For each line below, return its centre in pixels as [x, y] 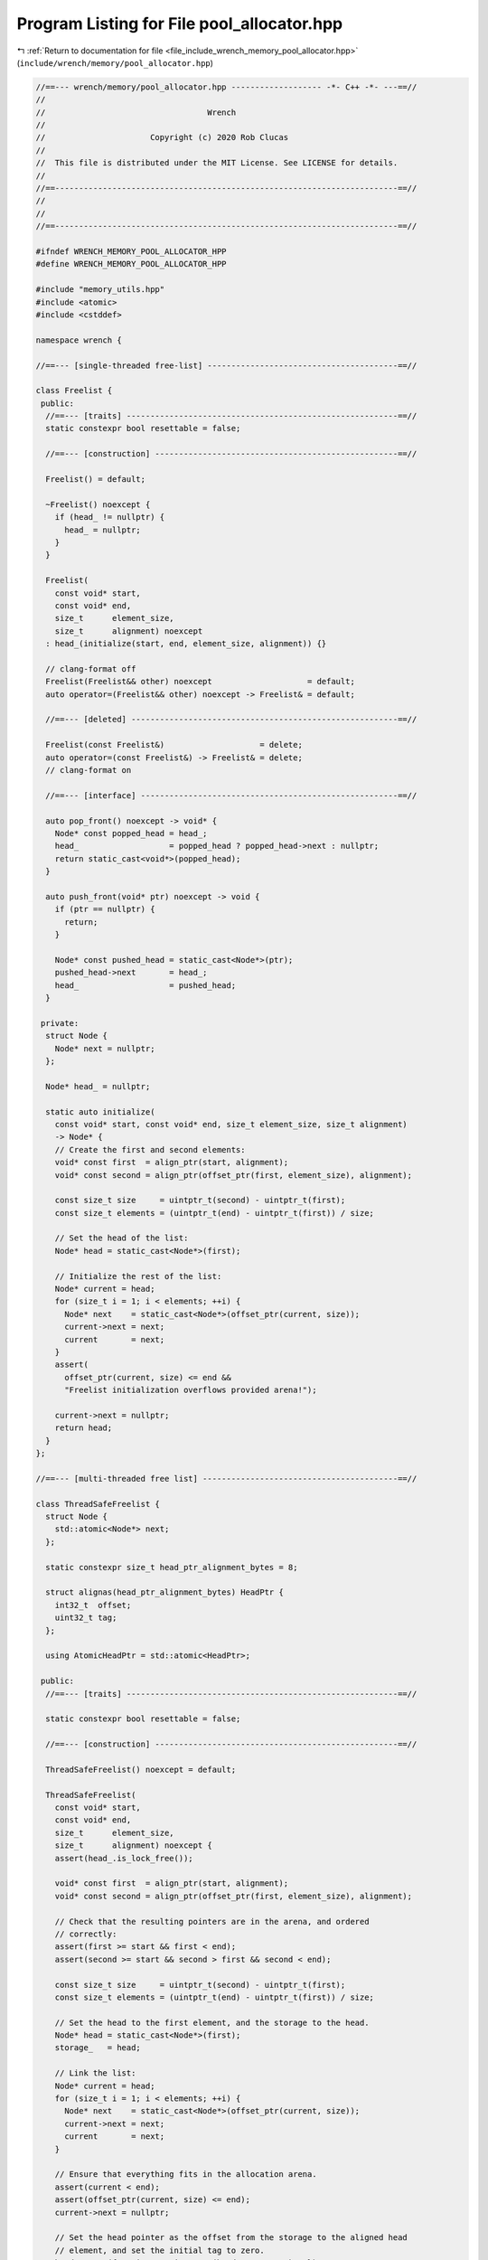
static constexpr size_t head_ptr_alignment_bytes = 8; [172, 1567]
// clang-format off [91, 669]
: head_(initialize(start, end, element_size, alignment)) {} [186, 644]
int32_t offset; [93, 1605]
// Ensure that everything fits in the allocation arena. [186, 2175]
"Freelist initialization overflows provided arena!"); [191, 1390]
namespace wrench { [79, 340]
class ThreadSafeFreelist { [98, 1504]
